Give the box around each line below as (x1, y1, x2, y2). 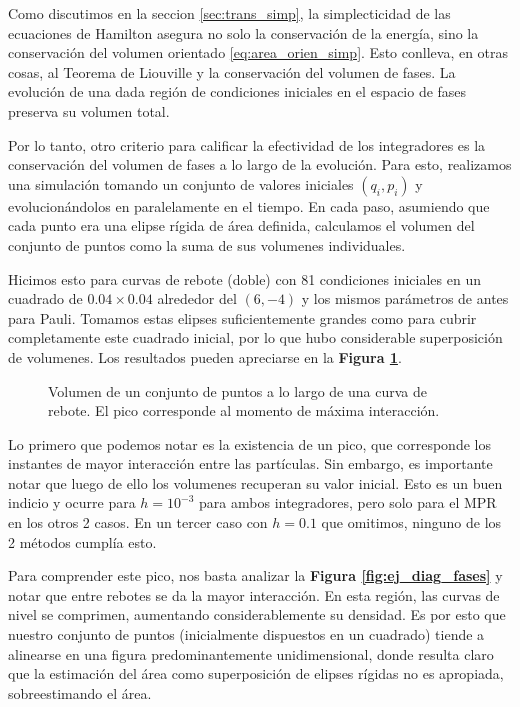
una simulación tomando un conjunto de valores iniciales (8, 173, 354, 194)
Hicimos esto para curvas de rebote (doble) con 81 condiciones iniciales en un (8, 268, 481, 289)
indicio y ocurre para (8, 492, 136, 513)
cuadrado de (8, 288, 83, 309)
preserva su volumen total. (8, 100, 170, 121)
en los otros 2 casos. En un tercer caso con (8, 512, 268, 533)
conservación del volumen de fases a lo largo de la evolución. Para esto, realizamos (8, 154, 512, 175)
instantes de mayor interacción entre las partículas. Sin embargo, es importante (8, 453, 493, 474)
